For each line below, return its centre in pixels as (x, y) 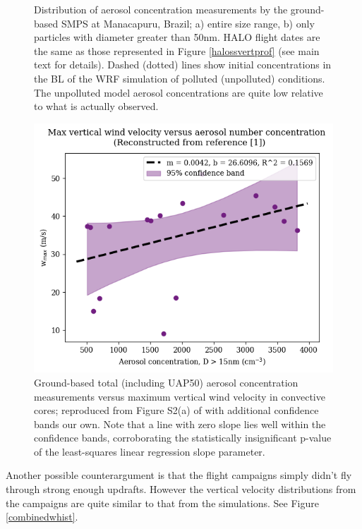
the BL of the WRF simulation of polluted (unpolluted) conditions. (180, 78)
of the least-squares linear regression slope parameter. (150, 451)
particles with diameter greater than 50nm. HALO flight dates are (177, 37)
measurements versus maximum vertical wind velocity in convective (180, 396)
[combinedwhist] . (42, 517)
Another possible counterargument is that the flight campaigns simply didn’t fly (179, 475)
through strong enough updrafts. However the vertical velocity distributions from (181, 489)
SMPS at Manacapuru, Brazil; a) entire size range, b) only (188, 23)
